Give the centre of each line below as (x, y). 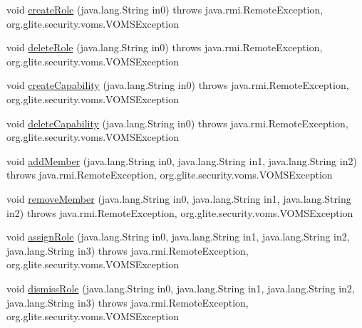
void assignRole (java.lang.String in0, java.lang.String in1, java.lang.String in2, (178, 237)
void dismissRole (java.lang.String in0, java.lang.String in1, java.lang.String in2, (181, 288)
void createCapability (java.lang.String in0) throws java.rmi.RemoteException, (178, 85)
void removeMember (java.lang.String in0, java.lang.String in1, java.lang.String (179, 198)
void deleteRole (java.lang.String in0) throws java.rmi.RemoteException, (165, 47)
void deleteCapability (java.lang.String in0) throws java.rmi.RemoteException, (177, 123)
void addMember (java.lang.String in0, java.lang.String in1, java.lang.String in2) (182, 160)
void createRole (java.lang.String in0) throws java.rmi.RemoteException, (165, 9)
